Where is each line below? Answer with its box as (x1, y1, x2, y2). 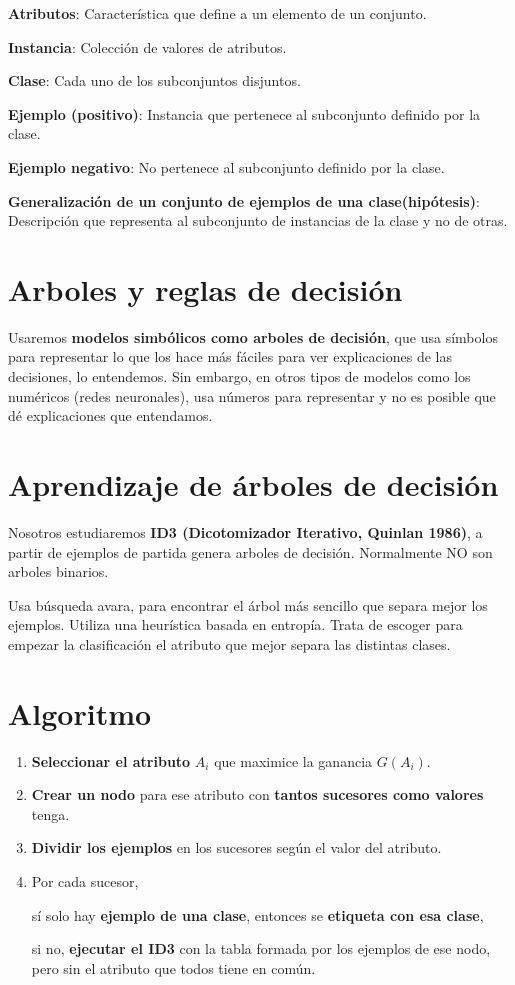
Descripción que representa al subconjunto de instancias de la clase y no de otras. (8, 210, 508, 231)
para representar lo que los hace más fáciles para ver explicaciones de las (8, 346, 452, 367)
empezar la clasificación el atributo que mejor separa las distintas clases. (8, 633, 451, 654)
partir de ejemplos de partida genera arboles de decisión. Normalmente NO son (8, 541, 493, 562)
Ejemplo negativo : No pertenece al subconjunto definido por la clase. (8, 156, 445, 177)
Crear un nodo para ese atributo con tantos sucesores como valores (31, 784, 484, 805)
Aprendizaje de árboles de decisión (8, 464, 499, 505)
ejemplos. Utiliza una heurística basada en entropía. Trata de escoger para (8, 614, 463, 635)
